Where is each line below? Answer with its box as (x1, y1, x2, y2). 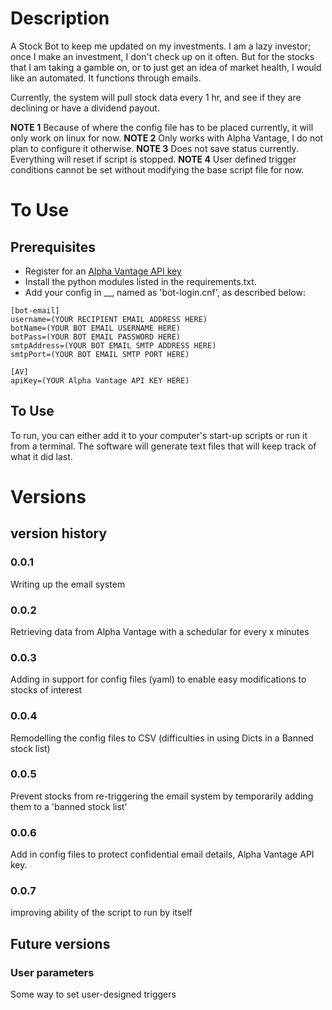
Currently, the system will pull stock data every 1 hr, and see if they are (10, 91, 302, 103)
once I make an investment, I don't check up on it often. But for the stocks (10, 50, 315, 62)
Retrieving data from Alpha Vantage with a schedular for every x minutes (10, 625, 310, 637)
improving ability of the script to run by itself (10, 907, 193, 919)
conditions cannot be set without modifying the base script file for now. (10, 163, 305, 176)
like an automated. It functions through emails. (10, 72, 202, 84)
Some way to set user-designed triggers (10, 988, 177, 1001)
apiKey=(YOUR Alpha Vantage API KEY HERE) (10, 375, 190, 386)
